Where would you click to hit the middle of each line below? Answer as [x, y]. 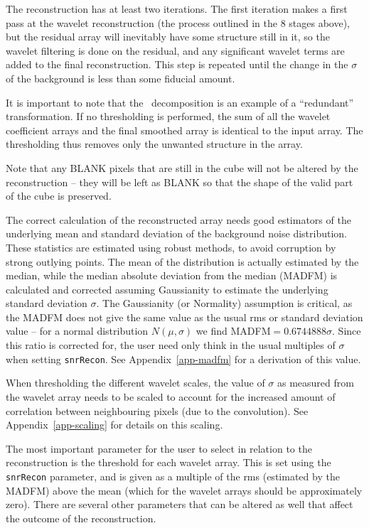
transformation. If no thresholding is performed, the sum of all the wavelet [168, 116]
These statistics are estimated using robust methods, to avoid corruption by [171, 247]
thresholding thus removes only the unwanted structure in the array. [154, 144]
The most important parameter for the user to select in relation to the [159, 448]
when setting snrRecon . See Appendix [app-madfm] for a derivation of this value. [183, 359]
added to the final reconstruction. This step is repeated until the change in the [177, 64]
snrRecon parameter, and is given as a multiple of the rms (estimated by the [173, 476]
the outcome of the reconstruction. [81, 518]
